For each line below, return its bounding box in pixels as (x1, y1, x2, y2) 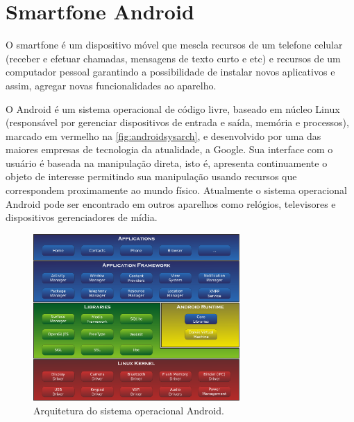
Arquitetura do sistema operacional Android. (33, 403, 224, 417)
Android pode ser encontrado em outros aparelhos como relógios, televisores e (6, 196, 336, 211)
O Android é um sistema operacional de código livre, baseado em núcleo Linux (6, 101, 340, 116)
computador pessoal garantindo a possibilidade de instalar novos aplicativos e (6, 64, 335, 79)
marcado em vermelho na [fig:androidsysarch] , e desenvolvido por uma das (6, 128, 321, 143)
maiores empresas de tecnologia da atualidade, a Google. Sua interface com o (6, 142, 333, 157)
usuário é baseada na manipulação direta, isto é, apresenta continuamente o (6, 155, 328, 170)
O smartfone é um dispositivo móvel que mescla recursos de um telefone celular (6, 37, 343, 52)
